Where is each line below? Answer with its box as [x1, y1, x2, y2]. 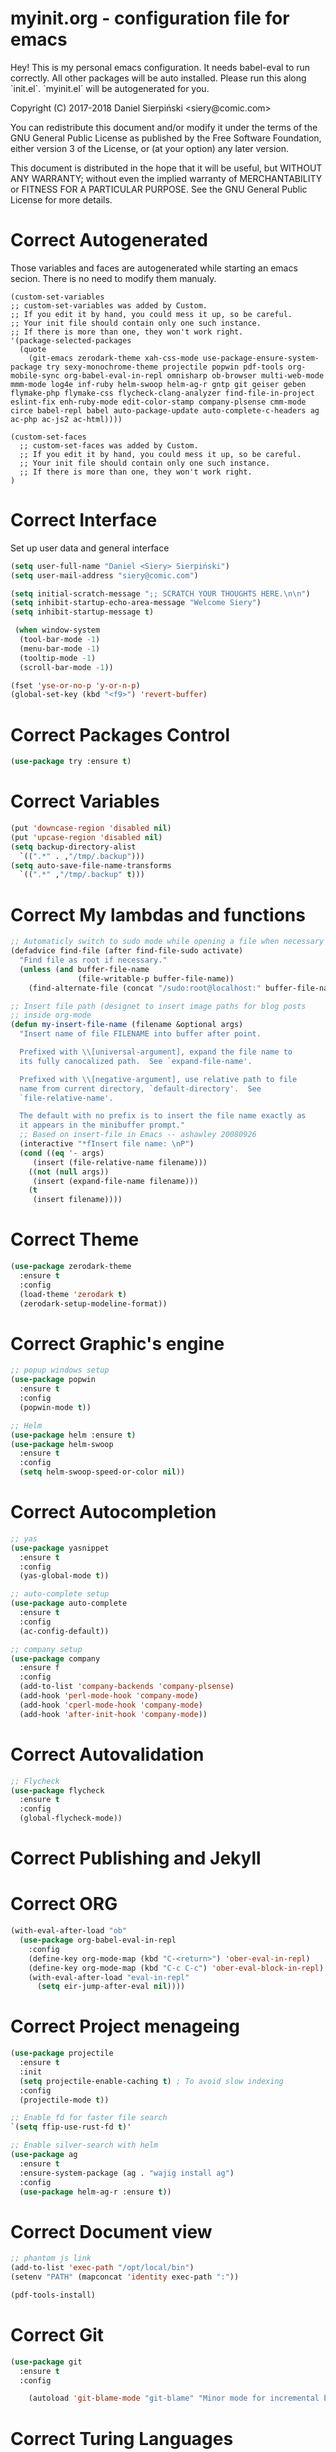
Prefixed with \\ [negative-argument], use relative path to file [19, 1074, 298, 1084]
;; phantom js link [10, 2253, 92, 2264]
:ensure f [19, 1663, 60, 1673]
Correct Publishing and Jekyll [10, 1847, 262, 1870]
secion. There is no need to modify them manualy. [10, 272, 217, 284]
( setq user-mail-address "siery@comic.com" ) [10, 570, 199, 581]
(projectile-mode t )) [19, 2095, 110, 2105]
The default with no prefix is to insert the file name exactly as [19, 1111, 307, 1121]
